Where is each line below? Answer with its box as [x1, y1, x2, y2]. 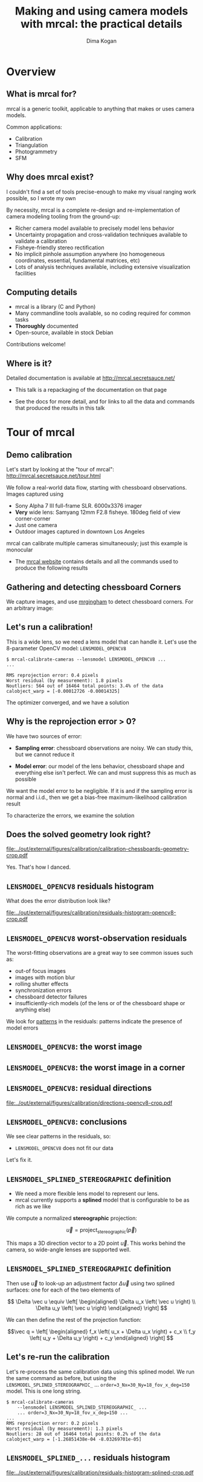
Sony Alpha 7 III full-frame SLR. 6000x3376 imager [14, 502, 143, 510]
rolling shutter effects [14, 980, 69, 988]
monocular [6, 546, 33, 553]
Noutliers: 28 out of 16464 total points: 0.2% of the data [6, 1430, 161, 1437]
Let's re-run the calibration [6, 1352, 110, 1362]
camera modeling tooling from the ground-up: [6, 212, 121, 220]
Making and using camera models [14, 4, 188, 18]
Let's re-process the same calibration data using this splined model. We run [6, 1368, 195, 1375]
